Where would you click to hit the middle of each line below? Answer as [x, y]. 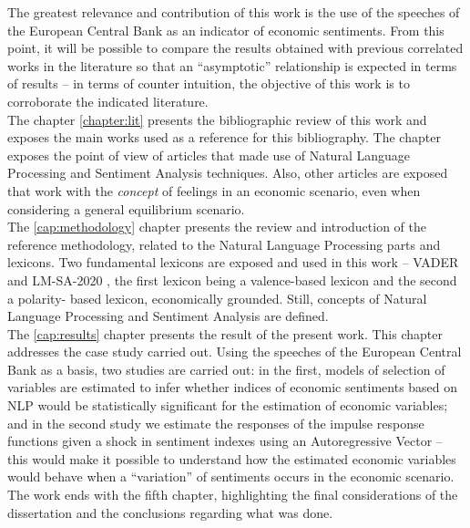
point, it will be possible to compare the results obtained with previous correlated [235, 48]
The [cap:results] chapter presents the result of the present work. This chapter [225, 333]
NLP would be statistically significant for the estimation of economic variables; [228, 405]
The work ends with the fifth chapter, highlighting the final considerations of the [233, 495]
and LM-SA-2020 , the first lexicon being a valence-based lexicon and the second [232, 280]
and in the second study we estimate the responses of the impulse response [216, 423]
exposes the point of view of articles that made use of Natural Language [209, 155]
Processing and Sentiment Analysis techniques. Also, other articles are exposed [228, 173]
